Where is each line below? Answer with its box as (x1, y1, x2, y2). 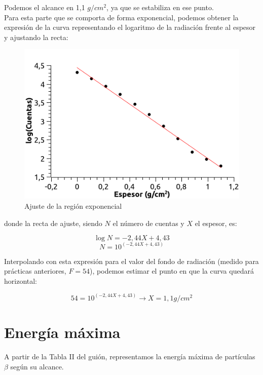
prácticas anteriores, (4, 266, 66, 276)
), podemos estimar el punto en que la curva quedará (90, 266, 254, 276)
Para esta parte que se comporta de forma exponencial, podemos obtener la (4, 12, 239, 22)
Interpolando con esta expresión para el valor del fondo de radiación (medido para (4, 255, 259, 266)
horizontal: (4, 275, 37, 286)
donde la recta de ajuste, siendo (4, 217, 102, 228)
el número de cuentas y (112, 217, 184, 228)
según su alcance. (10, 361, 64, 371)
